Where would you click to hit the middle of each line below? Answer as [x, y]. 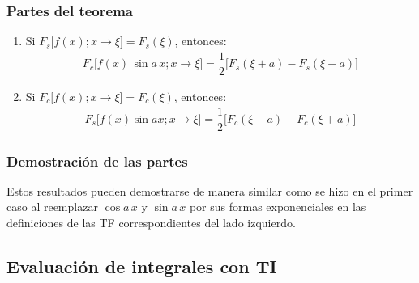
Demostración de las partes [97, 161]
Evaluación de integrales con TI [142, 266]
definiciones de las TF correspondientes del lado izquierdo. [151, 222]
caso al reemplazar [52, 207]
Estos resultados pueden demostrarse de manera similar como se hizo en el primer [210, 190]
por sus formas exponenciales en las [278, 207]
